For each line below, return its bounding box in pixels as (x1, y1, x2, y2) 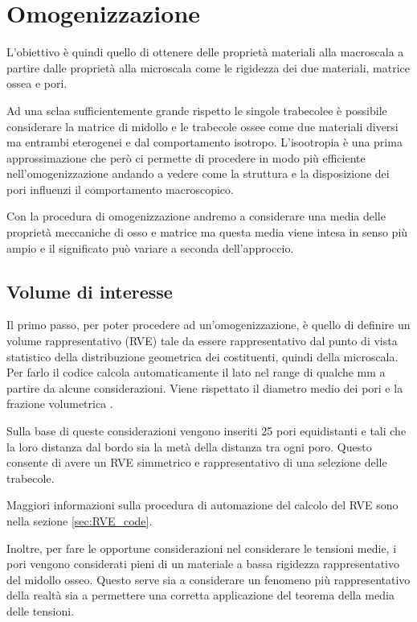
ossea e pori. (6, 75, 67, 92)
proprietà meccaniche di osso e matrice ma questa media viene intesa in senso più (6, 224, 408, 241)
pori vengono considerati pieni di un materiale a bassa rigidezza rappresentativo (6, 555, 400, 572)
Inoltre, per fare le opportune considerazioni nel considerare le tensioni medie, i (6, 539, 397, 556)
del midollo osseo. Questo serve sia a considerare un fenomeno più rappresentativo (6, 571, 411, 587)
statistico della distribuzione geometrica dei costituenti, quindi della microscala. (6, 348, 399, 365)
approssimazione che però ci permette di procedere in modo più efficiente (6, 149, 366, 166)
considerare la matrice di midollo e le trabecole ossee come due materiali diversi (6, 117, 399, 134)
